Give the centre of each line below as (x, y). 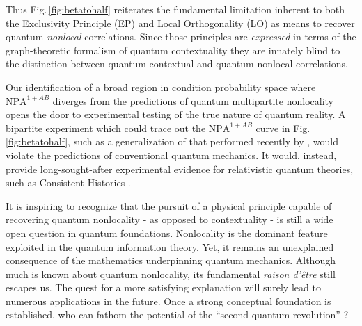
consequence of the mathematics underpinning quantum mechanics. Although (171, 260)
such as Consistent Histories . (68, 182)
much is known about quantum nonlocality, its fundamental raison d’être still (171, 274)
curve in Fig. (283, 128)
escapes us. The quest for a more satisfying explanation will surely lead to (163, 287)
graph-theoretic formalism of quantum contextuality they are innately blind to (173, 50)
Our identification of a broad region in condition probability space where (161, 87)
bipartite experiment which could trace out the (106, 128)
